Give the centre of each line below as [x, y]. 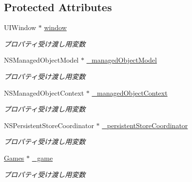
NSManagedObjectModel [41, 60]
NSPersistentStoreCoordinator [49, 125]
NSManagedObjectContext [44, 92]
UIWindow [20, 27]
